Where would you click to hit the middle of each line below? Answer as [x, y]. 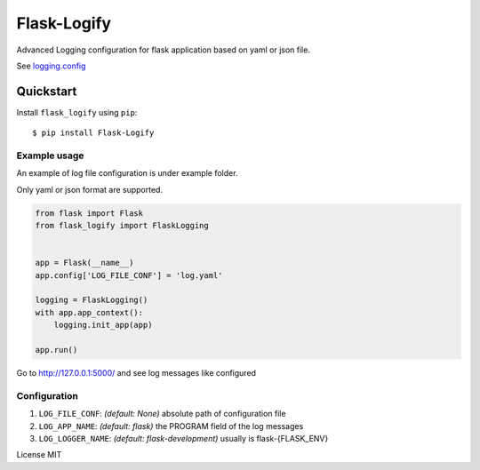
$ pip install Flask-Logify [93, 133]
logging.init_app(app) [103, 325]
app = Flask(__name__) [84, 263]
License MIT [39, 455]
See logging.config [51, 66]
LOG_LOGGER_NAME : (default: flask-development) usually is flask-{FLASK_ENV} [184, 438]
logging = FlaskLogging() [92, 300]
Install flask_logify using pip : [77, 112]
